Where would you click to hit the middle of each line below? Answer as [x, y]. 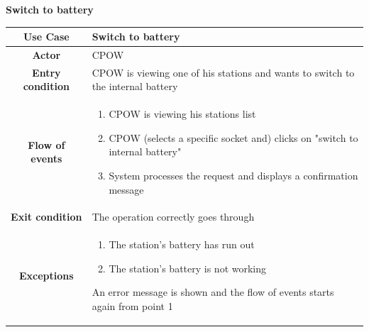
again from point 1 [132, 306]
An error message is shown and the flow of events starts [213, 292]
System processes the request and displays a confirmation [233, 175]
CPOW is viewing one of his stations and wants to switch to [223, 72]
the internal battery [135, 86]
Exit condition [46, 217]
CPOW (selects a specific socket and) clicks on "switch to [233, 137]
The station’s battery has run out [182, 244]
